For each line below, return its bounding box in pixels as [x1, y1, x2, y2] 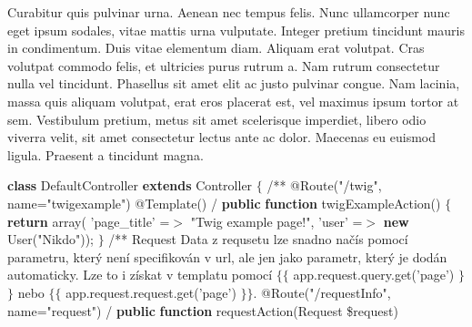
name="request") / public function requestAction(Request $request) [7, 301, 398, 320]
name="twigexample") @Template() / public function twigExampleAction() [7, 193, 441, 212]
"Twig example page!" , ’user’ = [190, 211, 363, 230]
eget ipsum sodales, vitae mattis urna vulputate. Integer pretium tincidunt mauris [7, 20, 466, 39]
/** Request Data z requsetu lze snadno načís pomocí [108, 230, 408, 249]
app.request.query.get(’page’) [293, 265, 455, 284]
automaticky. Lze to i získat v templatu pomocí [7, 265, 273, 284]
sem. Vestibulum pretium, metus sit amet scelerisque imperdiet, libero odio [7, 109, 427, 128]
